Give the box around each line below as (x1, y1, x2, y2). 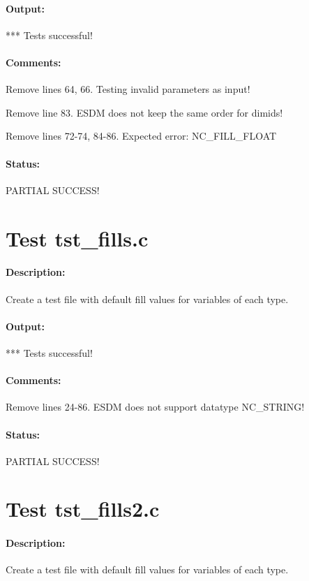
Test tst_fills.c (6, 223, 149, 252)
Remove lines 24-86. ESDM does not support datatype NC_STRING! (6, 399, 305, 414)
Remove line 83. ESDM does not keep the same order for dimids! (6, 105, 283, 119)
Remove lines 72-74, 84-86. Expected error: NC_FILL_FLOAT (6, 128, 277, 143)
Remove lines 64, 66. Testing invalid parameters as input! (6, 82, 250, 96)
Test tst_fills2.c (6, 494, 160, 523)
